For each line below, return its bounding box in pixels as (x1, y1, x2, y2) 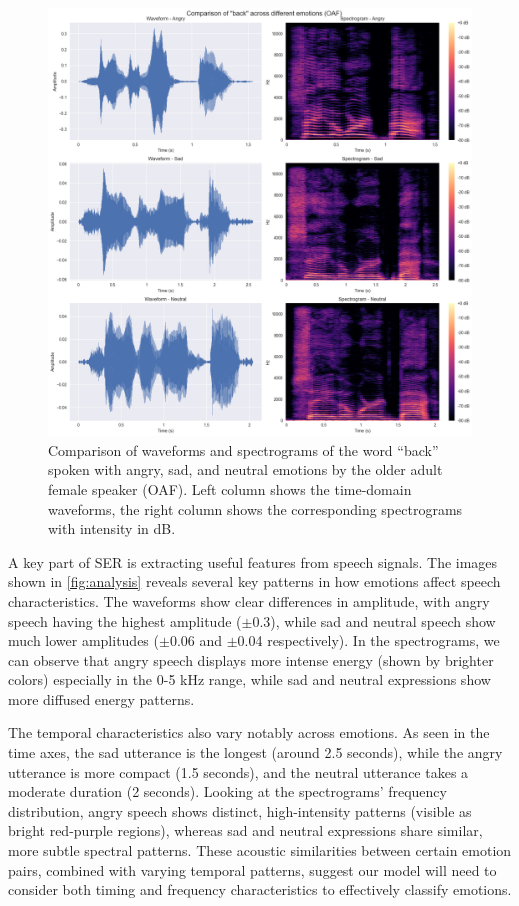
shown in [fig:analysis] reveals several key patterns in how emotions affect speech (8, 571, 501, 592)
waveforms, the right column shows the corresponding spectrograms (48, 498, 463, 519)
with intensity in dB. (48, 518, 176, 539)
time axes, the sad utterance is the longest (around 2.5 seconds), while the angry (8, 742, 503, 763)
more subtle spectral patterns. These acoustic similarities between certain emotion (8, 840, 512, 861)
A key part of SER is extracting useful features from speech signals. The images (8, 551, 498, 572)
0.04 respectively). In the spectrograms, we (237, 630, 500, 651)
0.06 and (169, 630, 223, 651)
